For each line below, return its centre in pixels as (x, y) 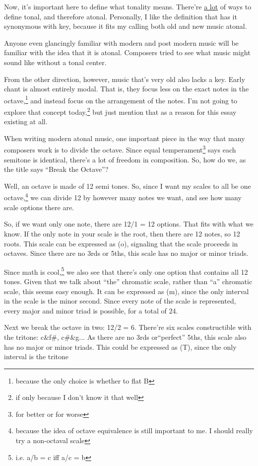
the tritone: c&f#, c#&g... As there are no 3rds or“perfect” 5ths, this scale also (125, 337)
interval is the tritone (36, 356)
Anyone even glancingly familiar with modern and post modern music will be (121, 42)
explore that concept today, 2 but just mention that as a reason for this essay (120, 111)
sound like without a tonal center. (55, 62)
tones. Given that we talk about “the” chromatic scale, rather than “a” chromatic (128, 281)
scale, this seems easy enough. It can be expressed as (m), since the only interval (127, 291)
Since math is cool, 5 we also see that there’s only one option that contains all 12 (126, 271)
